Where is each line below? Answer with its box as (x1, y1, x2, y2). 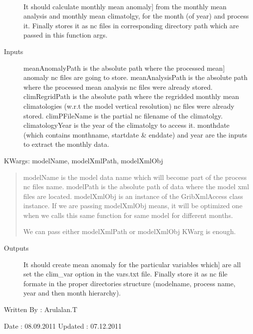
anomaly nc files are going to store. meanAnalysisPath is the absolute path (23, 72, 248, 82)
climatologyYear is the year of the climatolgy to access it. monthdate (23, 120, 230, 130)
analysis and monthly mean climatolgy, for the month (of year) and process (23, 11, 249, 21)
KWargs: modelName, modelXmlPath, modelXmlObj (4, 155, 163, 165)
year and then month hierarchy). (23, 288, 121, 298)
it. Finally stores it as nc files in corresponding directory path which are (23, 20, 239, 30)
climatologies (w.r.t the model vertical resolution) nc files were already (23, 100, 234, 111)
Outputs (4, 243, 29, 253)
